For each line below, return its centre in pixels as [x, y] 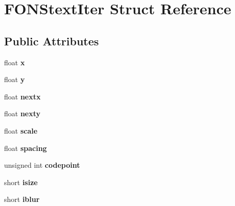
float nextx [22, 96]
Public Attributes [52, 41]
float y [15, 79]
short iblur [22, 199]
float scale [21, 130]
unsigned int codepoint [42, 165]
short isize [21, 182]
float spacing [26, 148]
